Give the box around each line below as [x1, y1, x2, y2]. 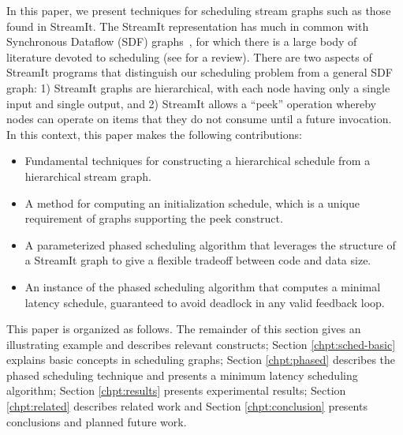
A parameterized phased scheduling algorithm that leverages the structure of [24, 236, 396, 253]
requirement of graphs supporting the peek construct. [24, 210, 283, 227]
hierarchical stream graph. [24, 167, 151, 184]
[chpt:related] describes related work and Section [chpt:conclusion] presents [6, 398, 368, 414]
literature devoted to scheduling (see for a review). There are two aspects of [6, 48, 372, 65]
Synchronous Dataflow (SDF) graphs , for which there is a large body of [6, 33, 357, 50]
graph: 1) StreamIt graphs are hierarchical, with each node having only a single [6, 79, 390, 96]
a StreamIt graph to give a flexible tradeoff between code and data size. [24, 252, 371, 268]
